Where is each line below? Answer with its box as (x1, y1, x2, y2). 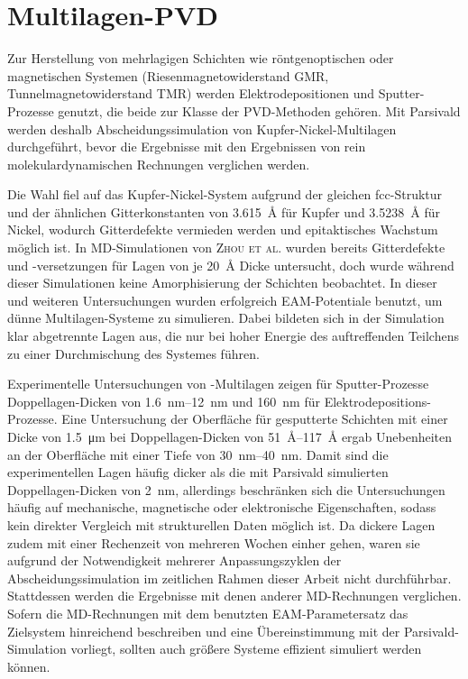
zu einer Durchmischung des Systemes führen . (7, 344, 260, 362)
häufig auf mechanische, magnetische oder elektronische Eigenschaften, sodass (7, 498, 436, 517)
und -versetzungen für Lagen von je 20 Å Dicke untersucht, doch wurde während (7, 255, 454, 274)
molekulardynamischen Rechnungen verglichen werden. (7, 154, 310, 173)
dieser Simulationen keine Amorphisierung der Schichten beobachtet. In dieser (7, 273, 437, 292)
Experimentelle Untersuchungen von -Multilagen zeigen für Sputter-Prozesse (7, 374, 429, 393)
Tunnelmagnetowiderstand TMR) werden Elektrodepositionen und (7, 84, 375, 103)
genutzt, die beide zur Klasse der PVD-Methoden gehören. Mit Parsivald (58, 101, 461, 120)
